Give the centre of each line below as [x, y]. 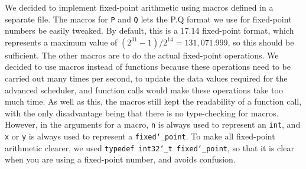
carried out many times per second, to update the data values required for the [146, 78]
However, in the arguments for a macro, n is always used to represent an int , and [153, 124]
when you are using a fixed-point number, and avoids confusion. [120, 159]
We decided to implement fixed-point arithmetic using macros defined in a [139, 7]
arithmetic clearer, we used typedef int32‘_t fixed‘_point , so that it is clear [149, 147]
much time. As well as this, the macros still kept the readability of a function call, [153, 101]
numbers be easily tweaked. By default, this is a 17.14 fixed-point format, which [149, 30]
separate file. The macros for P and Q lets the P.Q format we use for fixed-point [148, 19]
